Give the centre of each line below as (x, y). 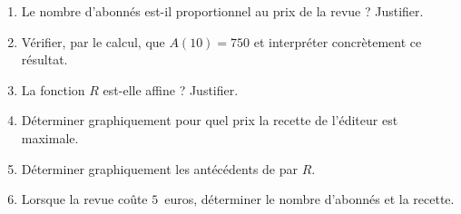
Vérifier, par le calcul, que (93, 41)
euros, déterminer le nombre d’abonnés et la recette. (309, 199)
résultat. (44, 59)
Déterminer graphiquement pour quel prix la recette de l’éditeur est (210, 120)
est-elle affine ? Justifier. (171, 89)
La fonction (53, 89)
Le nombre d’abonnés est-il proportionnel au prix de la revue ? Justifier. (222, 11)
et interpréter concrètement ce (338, 41)
